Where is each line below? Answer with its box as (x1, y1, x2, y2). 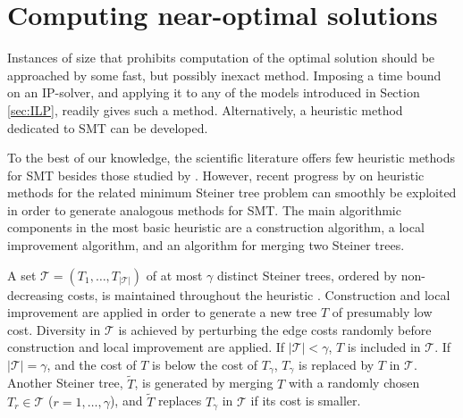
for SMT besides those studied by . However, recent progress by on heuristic (7, 165, 425, 184)
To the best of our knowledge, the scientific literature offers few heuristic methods (7, 148, 456, 167)
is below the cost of (152, 355, 258, 374)
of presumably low (332, 303, 433, 322)
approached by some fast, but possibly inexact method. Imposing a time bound (7, 65, 442, 84)
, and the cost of (46, 355, 137, 374)
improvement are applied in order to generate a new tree (7, 303, 317, 322)
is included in (347, 338, 421, 356)
